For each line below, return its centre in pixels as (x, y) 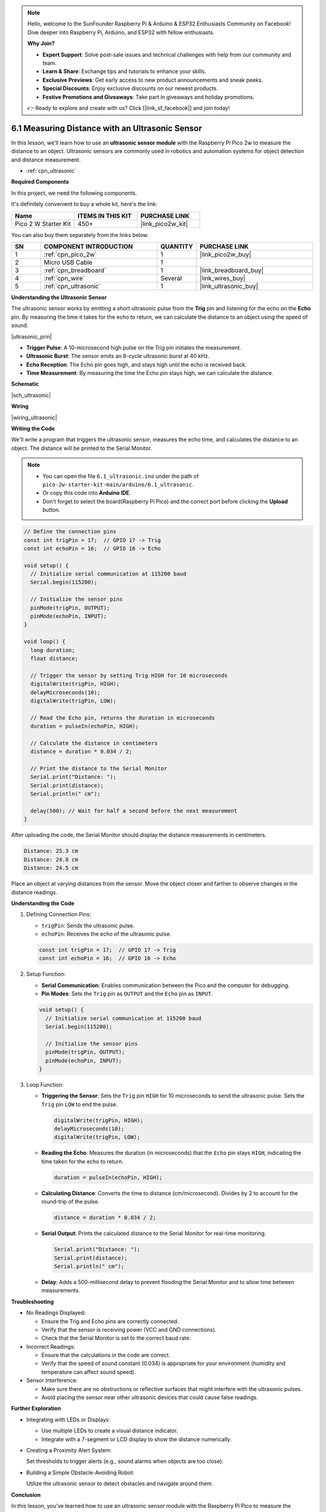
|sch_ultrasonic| (31, 395)
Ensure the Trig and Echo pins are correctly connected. (110, 1321)
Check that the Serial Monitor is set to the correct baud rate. (116, 1338)
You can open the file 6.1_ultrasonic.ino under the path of (121, 476)
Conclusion (26, 1494)
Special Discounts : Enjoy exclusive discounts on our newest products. (130, 88)
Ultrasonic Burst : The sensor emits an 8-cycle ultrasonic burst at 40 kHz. (118, 356)
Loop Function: (45, 1084)
